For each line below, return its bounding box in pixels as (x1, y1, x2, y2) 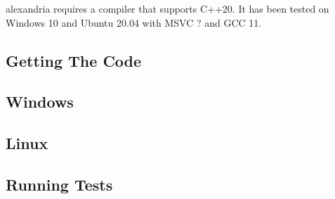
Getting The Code (6, 49, 142, 71)
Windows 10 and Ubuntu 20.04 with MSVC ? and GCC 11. (6, 15, 262, 30)
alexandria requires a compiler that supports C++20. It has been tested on (6, 1, 329, 15)
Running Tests (6, 173, 113, 195)
